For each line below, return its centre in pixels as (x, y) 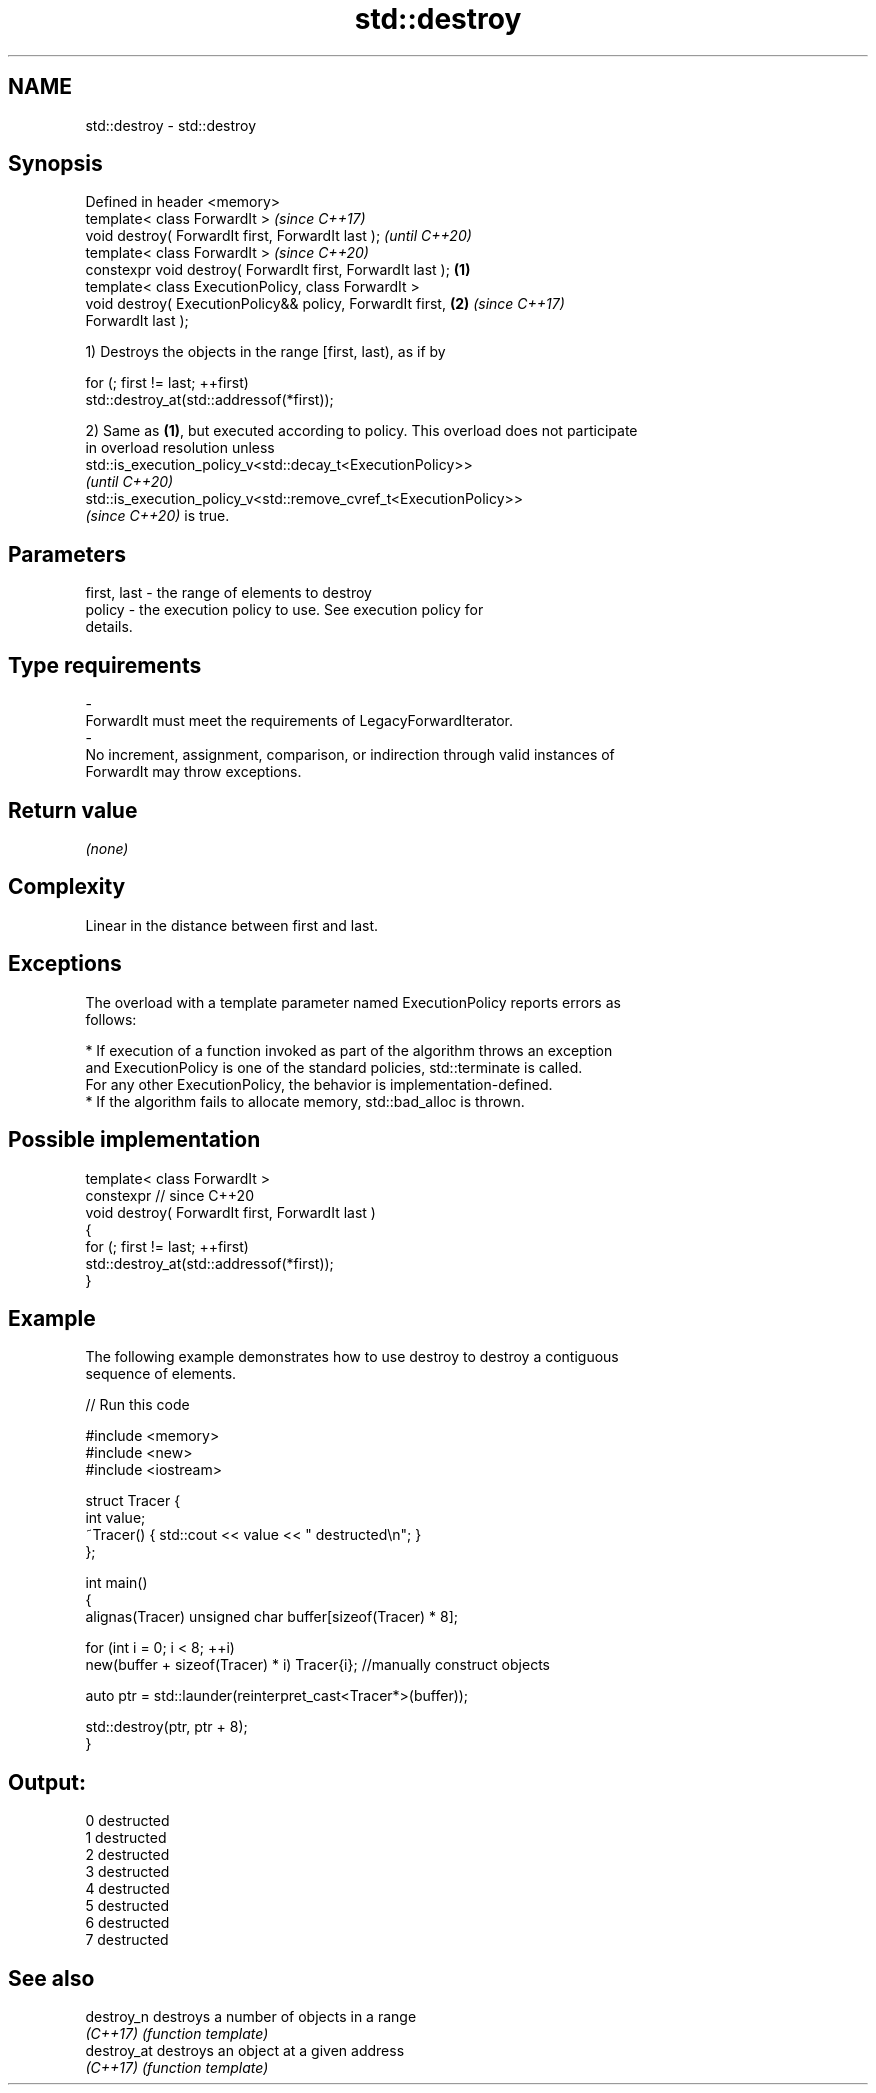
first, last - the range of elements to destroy (228, 593)
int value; (115, 1518)
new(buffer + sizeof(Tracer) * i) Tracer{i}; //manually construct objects (317, 1665)
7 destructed (127, 1940)
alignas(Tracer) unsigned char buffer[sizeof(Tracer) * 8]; (272, 1617)
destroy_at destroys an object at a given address (245, 2051)
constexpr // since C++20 (169, 1195)
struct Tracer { (133, 1501)
